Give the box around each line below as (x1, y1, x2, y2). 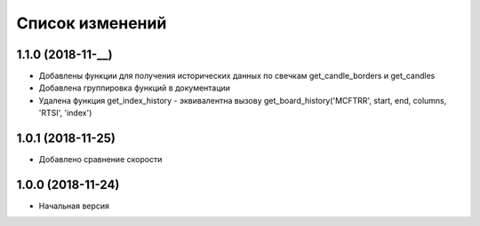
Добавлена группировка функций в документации (38, 82, 231, 93)
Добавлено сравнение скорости (38, 154, 163, 165)
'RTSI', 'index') (38, 107, 92, 119)
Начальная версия (38, 200, 110, 212)
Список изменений (16, 13, 167, 33)
